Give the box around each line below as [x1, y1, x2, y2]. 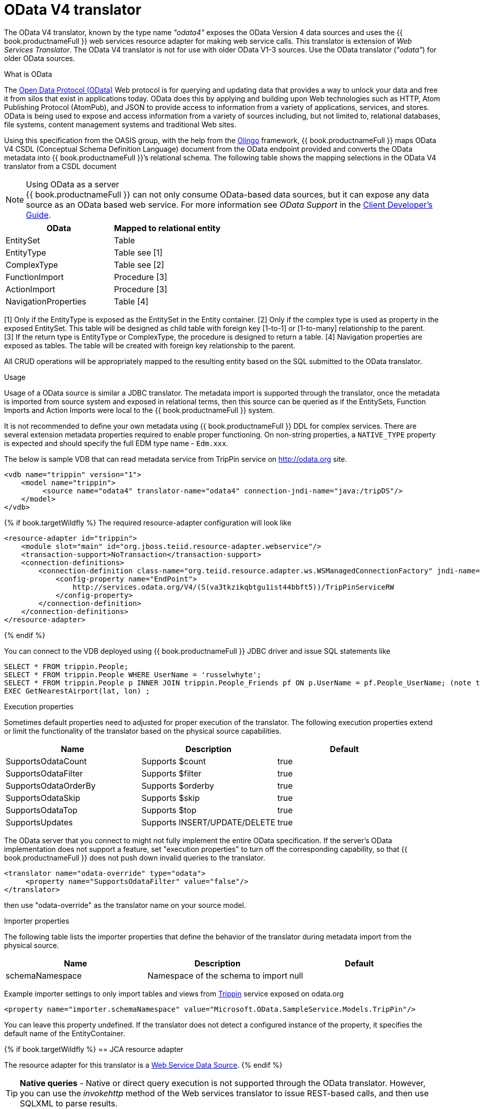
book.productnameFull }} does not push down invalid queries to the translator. [4, 853, 265, 862]
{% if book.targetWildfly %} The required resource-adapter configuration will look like [4, 518, 291, 527]
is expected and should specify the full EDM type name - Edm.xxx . [4, 438, 229, 448]
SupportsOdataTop [6, 805, 78, 815]
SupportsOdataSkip [6, 792, 80, 803]
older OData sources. [4, 53, 75, 63]
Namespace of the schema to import [147, 970, 288, 981]
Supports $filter [141, 768, 202, 779]
